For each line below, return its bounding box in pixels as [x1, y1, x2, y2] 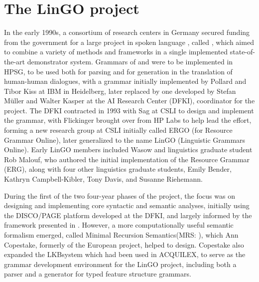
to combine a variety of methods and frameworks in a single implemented [4, 46, 228, 57]
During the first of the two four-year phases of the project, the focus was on [4, 190, 235, 201]
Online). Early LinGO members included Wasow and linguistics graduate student [4, 144, 253, 155]
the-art [4, 56, 25, 66]
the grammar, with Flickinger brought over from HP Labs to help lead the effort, [4, 115, 252, 125]
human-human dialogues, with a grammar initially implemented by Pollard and [4, 76, 247, 86]
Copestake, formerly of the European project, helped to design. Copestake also [4, 239, 244, 250]
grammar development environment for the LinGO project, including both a [4, 259, 237, 269]
